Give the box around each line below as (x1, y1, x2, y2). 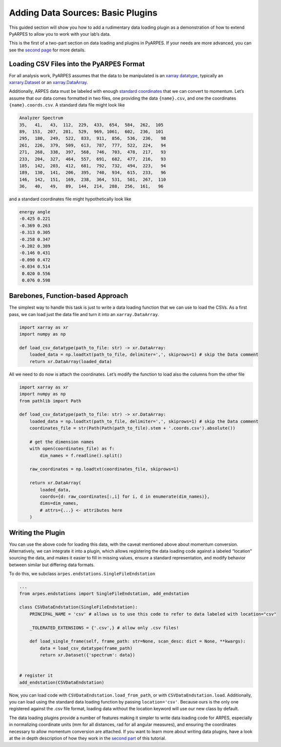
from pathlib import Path (19, 398, 81, 404)
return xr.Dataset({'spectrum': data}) (40, 652, 135, 658)
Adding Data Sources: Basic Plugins (9, 7, 158, 18)
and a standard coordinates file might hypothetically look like (9, 196, 132, 202)
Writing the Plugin (9, 528, 65, 537)
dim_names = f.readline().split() (40, 452, 122, 458)
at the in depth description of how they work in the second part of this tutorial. (9, 735, 166, 741)
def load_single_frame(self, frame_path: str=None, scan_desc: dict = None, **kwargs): (29, 639, 246, 644)
